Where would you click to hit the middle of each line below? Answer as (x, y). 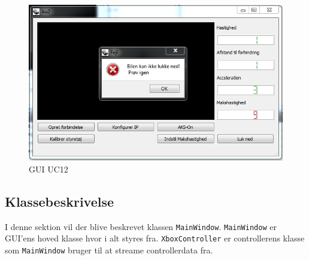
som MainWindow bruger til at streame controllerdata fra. (109, 250)
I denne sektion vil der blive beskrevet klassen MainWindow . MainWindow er (141, 226)
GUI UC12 (49, 169)
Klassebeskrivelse (60, 201)
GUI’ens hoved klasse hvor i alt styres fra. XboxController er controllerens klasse (155, 238)
